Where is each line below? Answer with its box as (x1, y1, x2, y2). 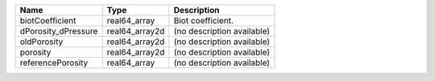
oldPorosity (19, 36, 64, 47)
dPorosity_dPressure (19, 26, 98, 36)
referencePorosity (19, 57, 89, 68)
